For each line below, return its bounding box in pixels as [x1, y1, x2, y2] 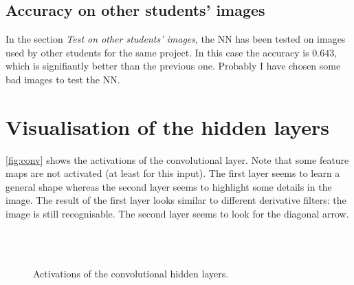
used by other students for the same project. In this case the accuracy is [5, 45, 309, 59]
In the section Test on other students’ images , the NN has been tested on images [5, 32, 346, 46]
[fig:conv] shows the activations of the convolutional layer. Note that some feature [5, 152, 349, 167]
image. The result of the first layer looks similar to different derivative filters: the [5, 193, 346, 207]
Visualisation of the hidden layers [5, 112, 329, 140]
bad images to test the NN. [5, 72, 120, 86]
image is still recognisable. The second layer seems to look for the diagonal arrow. [5, 207, 349, 221]
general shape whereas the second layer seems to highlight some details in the [5, 179, 332, 193]
